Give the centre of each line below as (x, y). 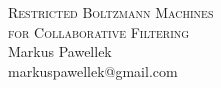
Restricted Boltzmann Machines (111, 12)
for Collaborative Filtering (99, 31)
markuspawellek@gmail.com (93, 70)
